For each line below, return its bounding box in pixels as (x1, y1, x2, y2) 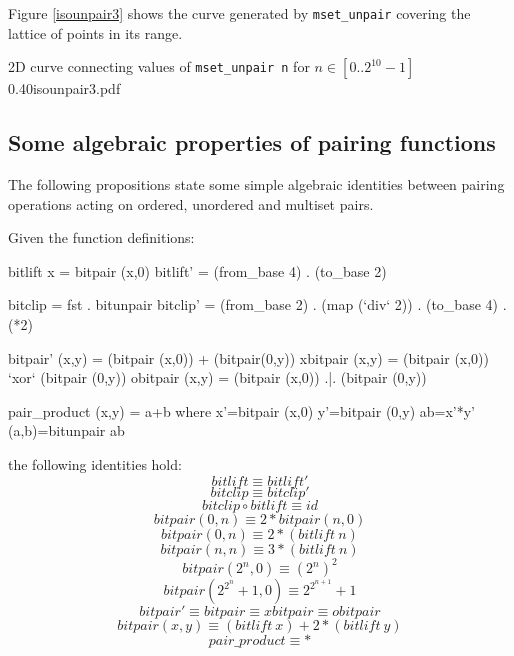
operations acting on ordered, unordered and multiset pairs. (8, 193, 374, 214)
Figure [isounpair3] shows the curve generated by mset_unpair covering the (8, 3, 471, 23)
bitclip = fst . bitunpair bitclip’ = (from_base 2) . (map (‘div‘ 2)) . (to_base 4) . (8, 294, 507, 315)
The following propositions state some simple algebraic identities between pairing (8, 174, 505, 195)
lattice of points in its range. (8, 22, 183, 43)
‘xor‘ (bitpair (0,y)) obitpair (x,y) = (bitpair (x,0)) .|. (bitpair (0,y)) (8, 367, 427, 388)
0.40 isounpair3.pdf (8, 78, 121, 99)
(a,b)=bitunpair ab (8, 420, 125, 441)
